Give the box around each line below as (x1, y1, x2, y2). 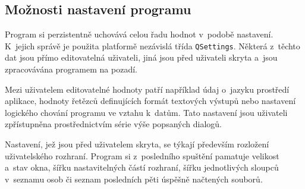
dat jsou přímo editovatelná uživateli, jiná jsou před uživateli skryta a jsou (5, 51, 278, 64)
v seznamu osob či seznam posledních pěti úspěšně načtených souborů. (5, 172, 263, 185)
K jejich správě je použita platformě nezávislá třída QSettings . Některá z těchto (5, 39, 300, 52)
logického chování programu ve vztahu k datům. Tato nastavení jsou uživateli (5, 106, 288, 118)
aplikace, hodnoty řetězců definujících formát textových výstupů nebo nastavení (5, 94, 296, 107)
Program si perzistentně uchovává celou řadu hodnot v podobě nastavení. (5, 28, 273, 40)
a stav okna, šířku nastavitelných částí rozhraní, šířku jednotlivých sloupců (5, 161, 279, 174)
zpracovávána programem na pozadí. (5, 63, 137, 75)
